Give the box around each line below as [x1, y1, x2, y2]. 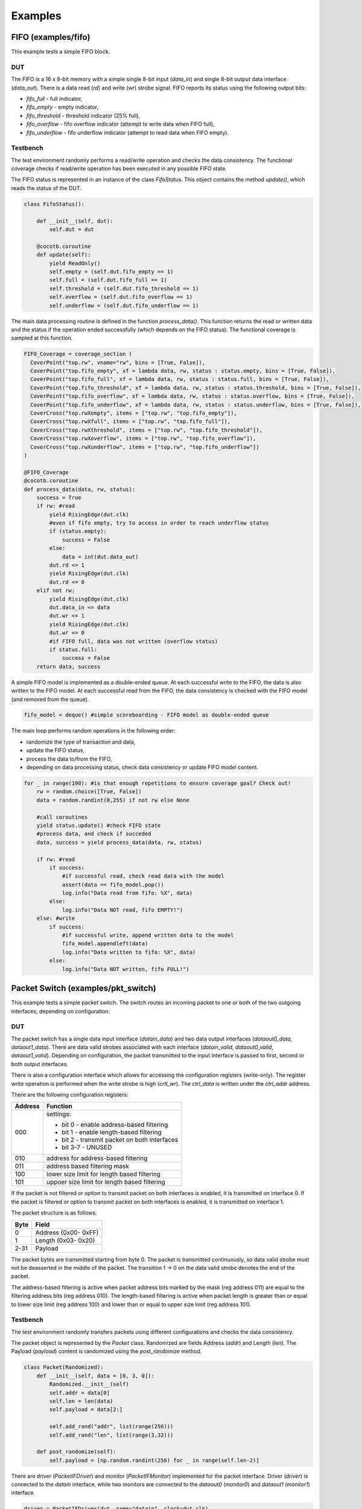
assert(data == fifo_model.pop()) [62, 881, 164, 888]
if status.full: [49, 646, 98, 653]
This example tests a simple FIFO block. [11, 48, 110, 56]
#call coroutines [36, 814, 88, 820]
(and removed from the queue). [11, 695, 89, 703]
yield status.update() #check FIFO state [36, 821, 161, 829]
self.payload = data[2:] [49, 1406, 123, 1413]
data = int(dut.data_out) [62, 553, 139, 560]
